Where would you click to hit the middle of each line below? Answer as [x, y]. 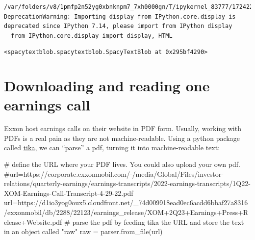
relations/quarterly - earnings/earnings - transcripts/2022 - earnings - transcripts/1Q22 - [127, 183]
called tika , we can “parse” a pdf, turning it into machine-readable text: [112, 147]
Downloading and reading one [107, 86]
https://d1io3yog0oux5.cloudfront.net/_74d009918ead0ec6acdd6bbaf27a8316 [133, 202]
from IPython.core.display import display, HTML [92, 36]
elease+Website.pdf [33, 222]
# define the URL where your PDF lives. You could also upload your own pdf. [122, 164]
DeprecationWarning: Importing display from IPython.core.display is [120, 16]
